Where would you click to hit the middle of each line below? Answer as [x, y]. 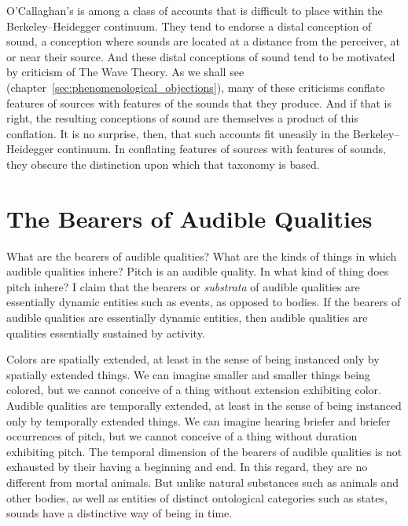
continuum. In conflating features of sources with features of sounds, [221, 149]
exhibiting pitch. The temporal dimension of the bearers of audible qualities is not [204, 451]
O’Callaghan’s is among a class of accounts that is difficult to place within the [195, 10]
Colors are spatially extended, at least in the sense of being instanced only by [193, 359]
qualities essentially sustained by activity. [106, 332]
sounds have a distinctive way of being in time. [119, 513]
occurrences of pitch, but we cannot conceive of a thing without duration [182, 436]
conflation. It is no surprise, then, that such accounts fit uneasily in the [178, 133]
